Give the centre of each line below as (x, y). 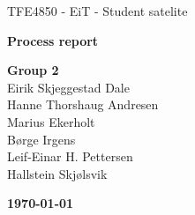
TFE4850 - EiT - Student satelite (97, 11)
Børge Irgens (41, 139)
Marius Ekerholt (51, 121)
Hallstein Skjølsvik (57, 173)
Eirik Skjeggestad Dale (68, 87)
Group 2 (33, 70)
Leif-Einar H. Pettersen (70, 156)
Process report (53, 40)
